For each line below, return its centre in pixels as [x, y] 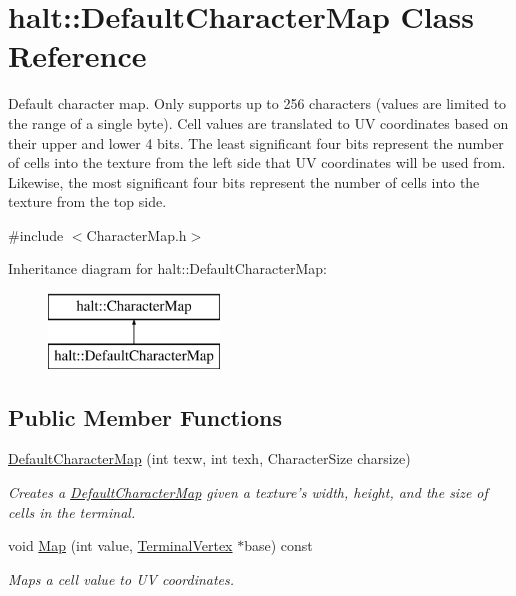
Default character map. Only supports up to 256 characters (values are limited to [257, 103]
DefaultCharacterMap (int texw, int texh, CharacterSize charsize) [209, 458]
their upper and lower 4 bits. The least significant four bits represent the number [256, 142]
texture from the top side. [87, 201]
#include [36, 234]
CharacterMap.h [136, 234]
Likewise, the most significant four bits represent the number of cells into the [244, 181]
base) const [278, 545]
